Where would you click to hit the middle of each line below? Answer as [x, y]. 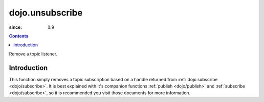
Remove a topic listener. [33, 54]
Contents [19, 36]
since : [15, 27]
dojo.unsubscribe [46, 13]
